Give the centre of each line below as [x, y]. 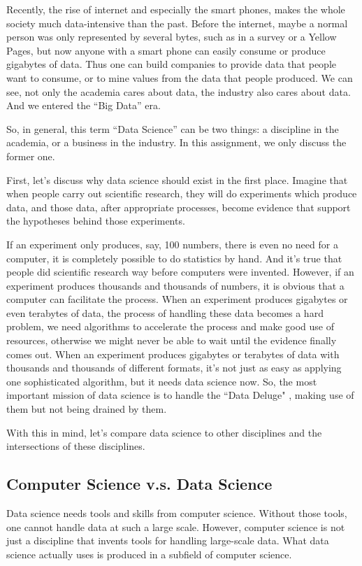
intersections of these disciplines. [76, 446]
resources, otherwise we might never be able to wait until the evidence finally [172, 340]
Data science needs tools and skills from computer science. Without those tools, [177, 513]
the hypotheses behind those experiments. [96, 221]
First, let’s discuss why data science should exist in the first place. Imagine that [177, 179]
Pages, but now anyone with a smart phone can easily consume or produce [166, 50]
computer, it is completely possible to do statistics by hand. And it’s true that [174, 258]
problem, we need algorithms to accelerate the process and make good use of [171, 326]
